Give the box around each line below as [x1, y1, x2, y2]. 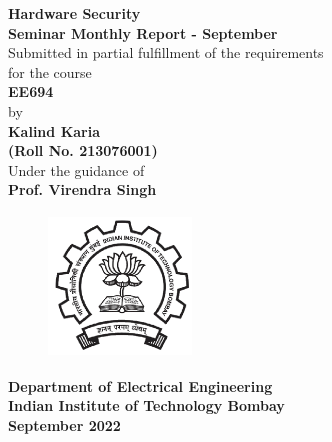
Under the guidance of [8, 159, 145, 180]
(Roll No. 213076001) [8, 140, 158, 161]
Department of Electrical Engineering [8, 375, 273, 396]
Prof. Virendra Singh [8, 179, 157, 200]
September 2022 [8, 414, 121, 435]
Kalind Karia [8, 120, 100, 141]
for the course [8, 61, 92, 82]
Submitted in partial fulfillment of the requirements [8, 42, 324, 63]
